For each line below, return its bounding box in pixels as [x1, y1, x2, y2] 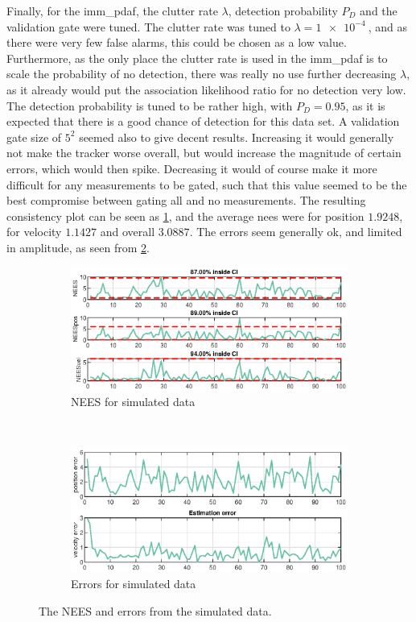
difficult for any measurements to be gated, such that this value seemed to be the [6, 176, 407, 193]
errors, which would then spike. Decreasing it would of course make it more [6, 160, 377, 176]
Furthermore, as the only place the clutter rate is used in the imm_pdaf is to [6, 49, 388, 66]
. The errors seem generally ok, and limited [189, 223, 402, 240]
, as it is [345, 97, 385, 114]
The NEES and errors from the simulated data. [39, 602, 272, 619]
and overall [100, 223, 155, 240]
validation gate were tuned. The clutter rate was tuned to [6, 18, 290, 35]
